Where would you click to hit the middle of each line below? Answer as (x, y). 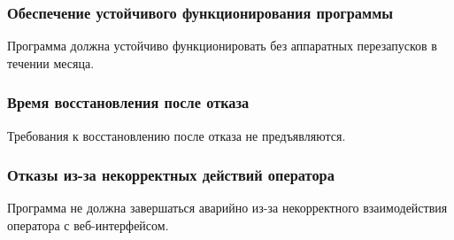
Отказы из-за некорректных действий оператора (171, 175)
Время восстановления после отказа (128, 102)
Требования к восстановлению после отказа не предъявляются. (177, 135)
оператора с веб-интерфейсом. (88, 225)
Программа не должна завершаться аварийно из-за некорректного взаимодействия (227, 208)
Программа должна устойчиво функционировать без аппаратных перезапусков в (222, 46)
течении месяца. (51, 62)
